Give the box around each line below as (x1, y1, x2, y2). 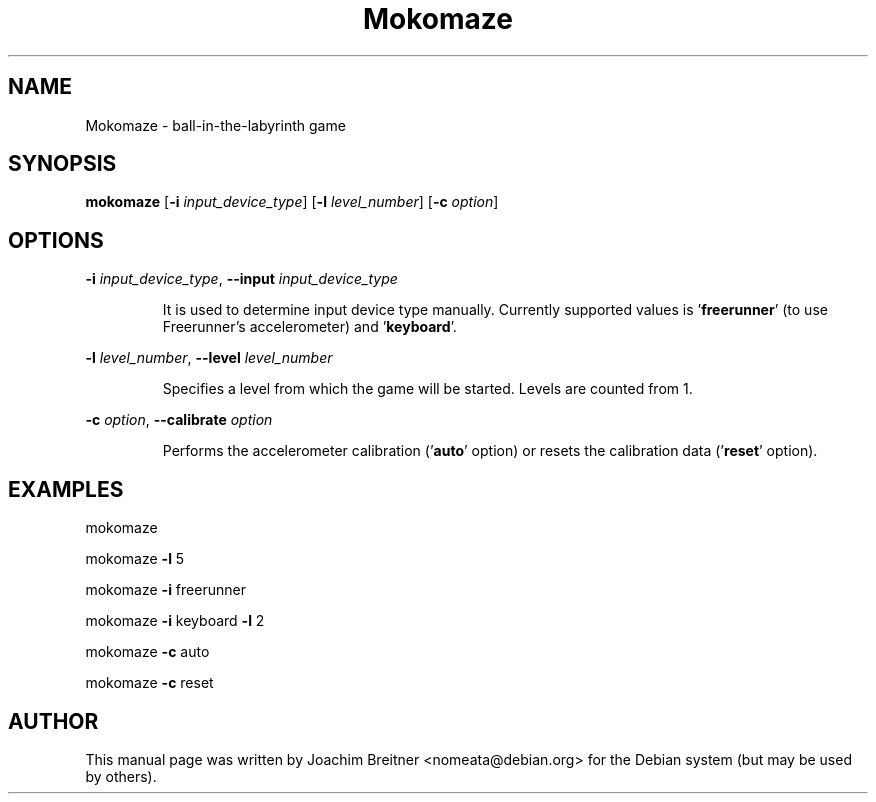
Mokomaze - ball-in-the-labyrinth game (85, 116, 346, 134)
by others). (85, 767, 157, 785)
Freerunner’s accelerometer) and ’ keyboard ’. (162, 318, 457, 336)
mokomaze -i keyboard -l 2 (85, 612, 265, 630)
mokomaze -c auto (85, 643, 210, 661)
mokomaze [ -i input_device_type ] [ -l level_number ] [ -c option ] (85, 193, 499, 211)
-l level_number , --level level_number (85, 349, 333, 367)
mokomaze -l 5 (85, 550, 185, 568)
